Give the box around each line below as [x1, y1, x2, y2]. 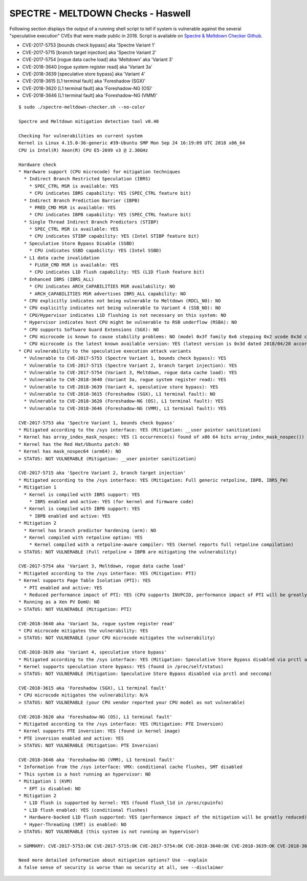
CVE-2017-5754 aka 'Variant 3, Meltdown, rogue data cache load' [18, 563, 186, 569]
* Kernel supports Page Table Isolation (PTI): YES [18, 578, 151, 584]
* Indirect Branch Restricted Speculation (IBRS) [24, 176, 151, 182]
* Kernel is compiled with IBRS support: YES [24, 491, 140, 497]
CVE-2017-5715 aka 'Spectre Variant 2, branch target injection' [18, 470, 186, 476]
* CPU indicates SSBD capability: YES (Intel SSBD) [29, 248, 162, 254]
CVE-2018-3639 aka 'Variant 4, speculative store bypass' [18, 649, 167, 655]
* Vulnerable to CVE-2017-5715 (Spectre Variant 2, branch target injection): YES [24, 362, 237, 368]
